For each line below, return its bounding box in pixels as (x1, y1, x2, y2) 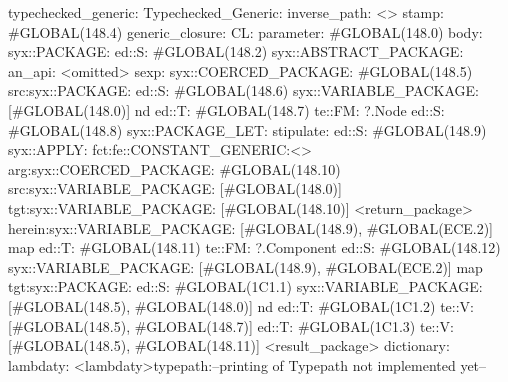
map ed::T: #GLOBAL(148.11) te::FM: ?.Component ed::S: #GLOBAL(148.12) (8, 237, 501, 258)
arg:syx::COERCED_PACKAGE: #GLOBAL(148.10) (8, 158, 341, 179)
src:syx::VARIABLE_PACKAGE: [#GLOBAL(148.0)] (8, 178, 342, 199)
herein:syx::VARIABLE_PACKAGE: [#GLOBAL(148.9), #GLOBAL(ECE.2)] (8, 217, 494, 238)
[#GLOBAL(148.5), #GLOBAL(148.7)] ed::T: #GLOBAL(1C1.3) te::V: (8, 315, 454, 336)
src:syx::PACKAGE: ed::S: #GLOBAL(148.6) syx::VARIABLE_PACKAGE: (8, 80, 479, 101)
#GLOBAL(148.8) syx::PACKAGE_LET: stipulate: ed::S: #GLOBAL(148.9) (8, 119, 487, 140)
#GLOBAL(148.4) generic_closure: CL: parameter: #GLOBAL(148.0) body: (8, 21, 483, 42)
